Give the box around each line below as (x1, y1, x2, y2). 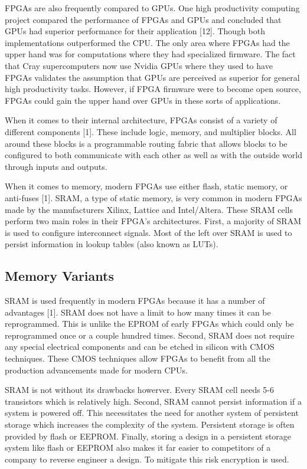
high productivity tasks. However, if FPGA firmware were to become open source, (5, 83, 301, 95)
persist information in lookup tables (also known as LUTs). (5, 238, 218, 250)
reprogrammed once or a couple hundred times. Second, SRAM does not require (5, 329, 295, 341)
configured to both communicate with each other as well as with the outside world (5, 149, 302, 161)
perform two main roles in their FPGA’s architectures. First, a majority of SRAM (5, 215, 302, 227)
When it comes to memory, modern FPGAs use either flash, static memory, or (5, 180, 288, 192)
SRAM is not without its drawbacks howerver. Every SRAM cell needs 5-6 (5, 383, 275, 396)
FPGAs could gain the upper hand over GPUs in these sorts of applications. (5, 94, 281, 106)
